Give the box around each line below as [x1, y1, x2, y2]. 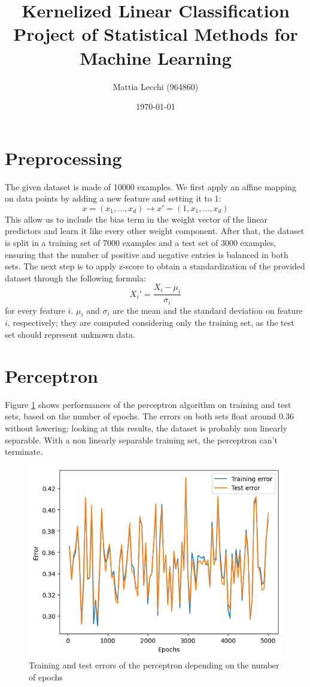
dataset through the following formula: [5, 271, 146, 284]
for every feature [5, 304, 65, 316]
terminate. [5, 445, 43, 458]
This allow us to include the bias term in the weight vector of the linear [5, 212, 268, 225]
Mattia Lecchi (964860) [113, 80, 199, 92]
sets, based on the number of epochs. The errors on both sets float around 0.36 [5, 410, 294, 422]
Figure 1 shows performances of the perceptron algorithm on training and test [5, 398, 291, 410]
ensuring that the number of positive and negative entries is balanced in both [5, 248, 288, 260]
